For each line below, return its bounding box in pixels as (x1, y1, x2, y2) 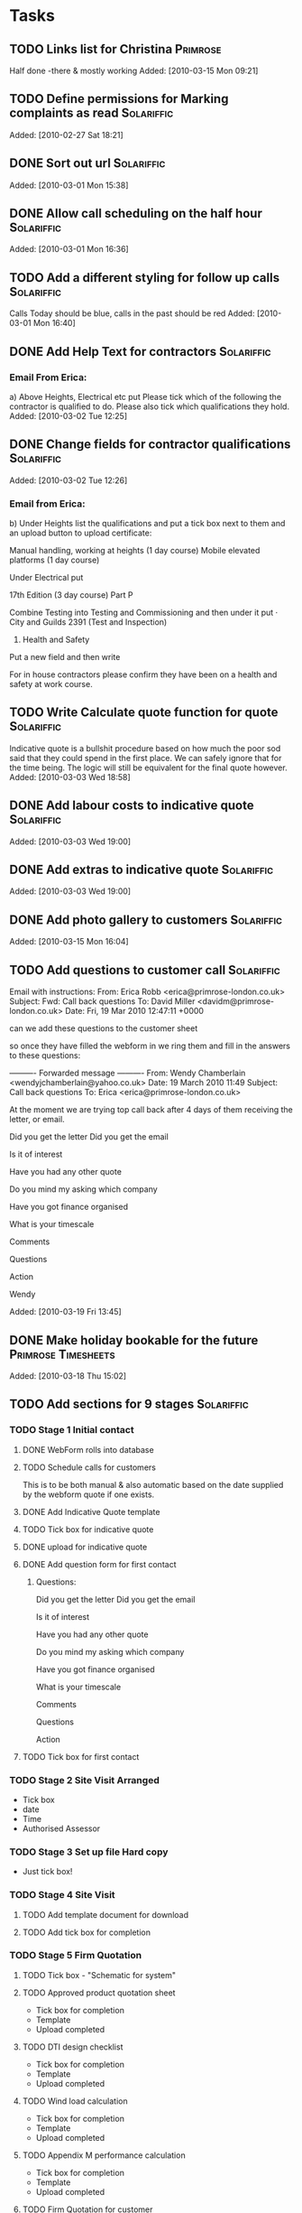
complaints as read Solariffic (9, 106, 174, 121)
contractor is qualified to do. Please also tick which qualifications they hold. (9, 401, 290, 412)
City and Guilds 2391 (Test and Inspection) (9, 617, 168, 628)
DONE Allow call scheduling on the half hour (9, 206, 263, 221)
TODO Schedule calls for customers (22, 1462, 156, 1473)
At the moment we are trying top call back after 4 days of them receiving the (9, 1104, 293, 1115)
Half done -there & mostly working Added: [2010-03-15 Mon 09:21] (9, 65, 259, 76)
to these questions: (9, 1050, 81, 1061)
